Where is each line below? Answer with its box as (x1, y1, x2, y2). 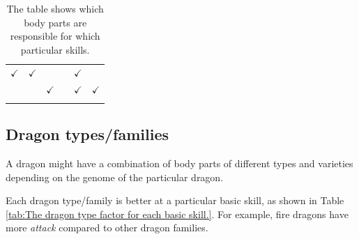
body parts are (24, 15, 87, 29)
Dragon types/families (6, 123, 169, 145)
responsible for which (10, 29, 100, 43)
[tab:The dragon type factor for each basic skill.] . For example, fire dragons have (6, 206, 349, 221)
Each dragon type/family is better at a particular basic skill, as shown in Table (6, 193, 344, 208)
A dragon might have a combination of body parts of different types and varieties (6, 156, 353, 171)
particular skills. (20, 42, 90, 56)
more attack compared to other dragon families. (6, 220, 208, 235)
